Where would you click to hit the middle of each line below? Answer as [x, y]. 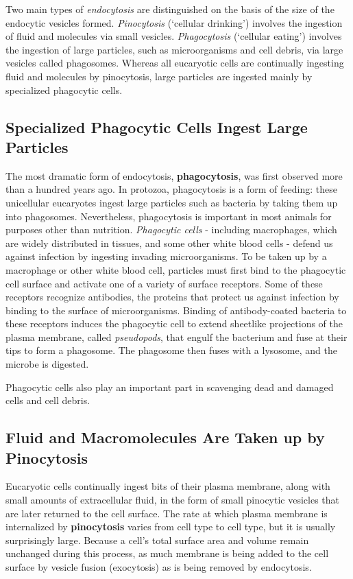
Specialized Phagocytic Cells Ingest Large [157, 127]
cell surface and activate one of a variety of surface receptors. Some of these [164, 283]
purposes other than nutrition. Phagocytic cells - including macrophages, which [171, 229]
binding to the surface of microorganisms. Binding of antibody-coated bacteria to [176, 310]
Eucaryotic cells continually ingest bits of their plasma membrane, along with [168, 486]
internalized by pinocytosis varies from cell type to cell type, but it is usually [171, 527]
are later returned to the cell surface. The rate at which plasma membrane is [167, 513]
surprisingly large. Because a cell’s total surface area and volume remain [157, 540]
